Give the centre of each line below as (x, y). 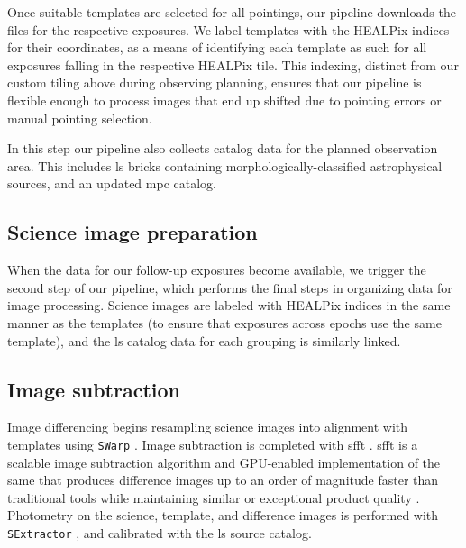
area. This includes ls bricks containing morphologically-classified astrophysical (225, 165)
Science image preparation (132, 232)
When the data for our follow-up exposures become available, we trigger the (217, 270)
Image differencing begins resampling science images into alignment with (208, 427)
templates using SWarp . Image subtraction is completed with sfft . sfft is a (213, 444)
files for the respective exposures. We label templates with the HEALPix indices (228, 29)
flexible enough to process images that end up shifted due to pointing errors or (224, 100)
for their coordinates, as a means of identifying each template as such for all (217, 47)
